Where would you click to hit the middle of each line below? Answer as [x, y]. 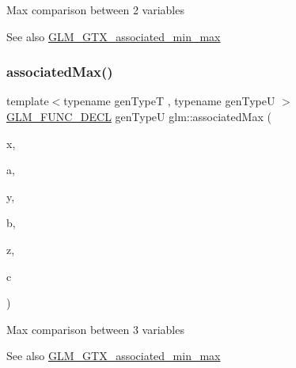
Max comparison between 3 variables [95, 329]
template [28, 101]
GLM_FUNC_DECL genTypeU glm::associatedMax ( [139, 116]
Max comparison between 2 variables [95, 9]
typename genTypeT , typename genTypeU [169, 101]
